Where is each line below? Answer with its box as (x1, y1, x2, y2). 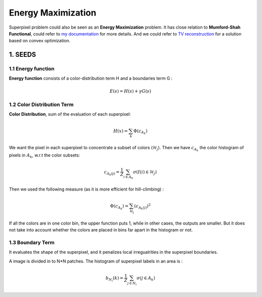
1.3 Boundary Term (9, 239, 55, 245)
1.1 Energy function (9, 66, 55, 72)
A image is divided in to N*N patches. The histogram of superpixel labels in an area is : (9, 258, 183, 264)
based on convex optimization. (9, 38, 70, 44)
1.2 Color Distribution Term (9, 101, 74, 108)
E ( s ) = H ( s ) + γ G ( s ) (109, 88, 151, 94)
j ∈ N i (127, 281, 137, 286)
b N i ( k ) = (105, 275, 124, 282)
